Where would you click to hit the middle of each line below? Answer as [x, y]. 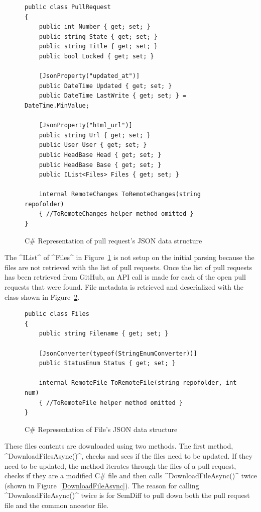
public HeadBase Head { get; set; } [100, 155]
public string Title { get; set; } [98, 47]
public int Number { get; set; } [95, 27]
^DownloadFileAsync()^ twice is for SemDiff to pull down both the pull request [127, 495]
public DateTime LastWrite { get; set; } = [113, 96]
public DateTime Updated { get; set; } [105, 86]
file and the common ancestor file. [56, 505]
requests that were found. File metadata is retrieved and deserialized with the [124, 287]
